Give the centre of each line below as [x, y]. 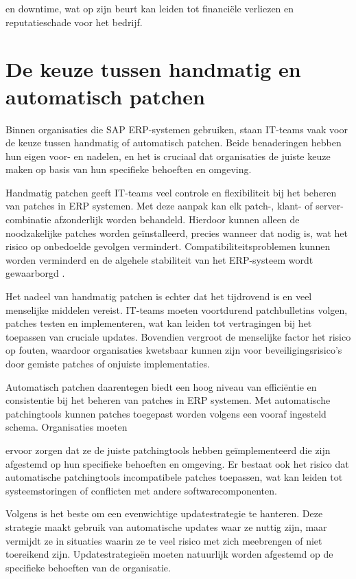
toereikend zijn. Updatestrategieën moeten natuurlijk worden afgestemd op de [169, 554]
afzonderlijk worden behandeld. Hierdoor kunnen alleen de [177, 219]
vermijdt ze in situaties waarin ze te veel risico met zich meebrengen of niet [164, 540]
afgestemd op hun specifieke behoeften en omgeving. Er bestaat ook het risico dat [177, 463]
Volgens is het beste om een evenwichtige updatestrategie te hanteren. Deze [164, 513]
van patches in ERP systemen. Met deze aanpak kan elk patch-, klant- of [159, 206]
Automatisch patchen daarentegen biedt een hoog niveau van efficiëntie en [161, 386]
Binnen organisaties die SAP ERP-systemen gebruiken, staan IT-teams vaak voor [177, 129]
